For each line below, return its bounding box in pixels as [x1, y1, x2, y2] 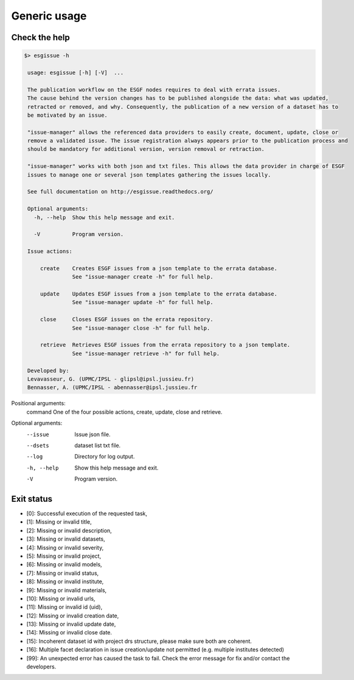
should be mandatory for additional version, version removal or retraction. [27, 146, 265, 153]
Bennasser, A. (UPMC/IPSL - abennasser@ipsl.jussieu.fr [27, 384, 198, 391]
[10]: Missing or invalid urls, [26, 595, 95, 602]
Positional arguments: [11, 400, 66, 407]
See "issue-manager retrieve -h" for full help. [72, 350, 220, 357]
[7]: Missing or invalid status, [26, 569, 99, 577]
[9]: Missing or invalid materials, [26, 586, 107, 594]
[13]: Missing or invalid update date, [26, 620, 116, 628]
